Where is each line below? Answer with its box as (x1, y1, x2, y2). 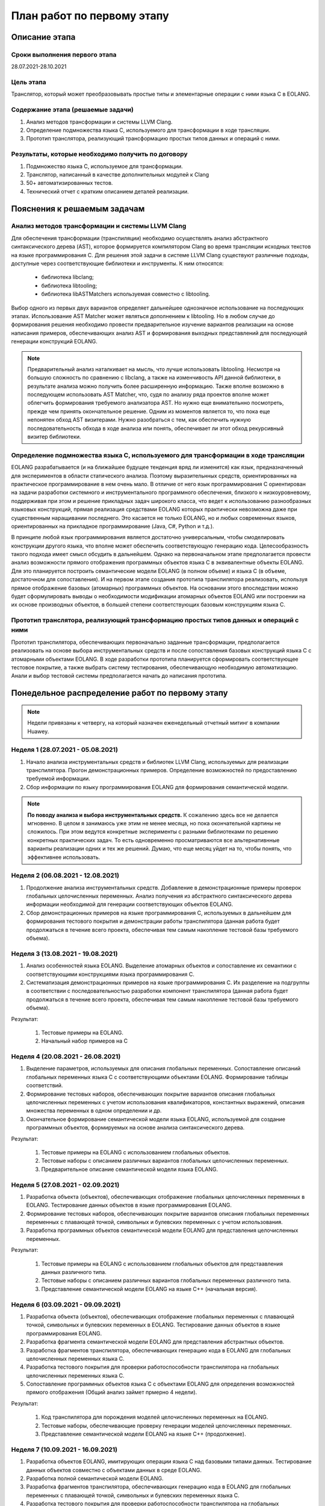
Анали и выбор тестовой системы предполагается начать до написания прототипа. (11, 672, 227, 680)
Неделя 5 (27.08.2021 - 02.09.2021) (11, 1181, 120, 1189)
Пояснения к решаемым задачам (11, 204, 145, 214)
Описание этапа (11, 32, 76, 42)
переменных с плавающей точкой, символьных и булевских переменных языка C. (26, 1492, 240, 1499)
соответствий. (26, 1082, 63, 1089)
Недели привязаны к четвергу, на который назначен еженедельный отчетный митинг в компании (27, 719, 280, 726)
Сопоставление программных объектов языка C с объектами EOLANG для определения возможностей (26, 1380, 295, 1388)
